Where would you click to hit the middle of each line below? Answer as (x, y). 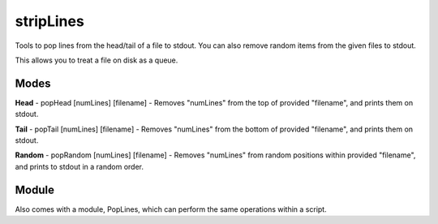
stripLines (49, 21)
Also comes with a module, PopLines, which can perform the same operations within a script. (171, 209)
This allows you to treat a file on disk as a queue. (97, 60)
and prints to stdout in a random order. (79, 166)
